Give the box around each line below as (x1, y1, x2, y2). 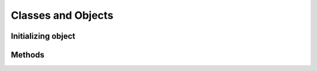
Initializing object (11, 31, 76, 41)
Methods (11, 50, 45, 60)
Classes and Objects (11, 9, 114, 22)
